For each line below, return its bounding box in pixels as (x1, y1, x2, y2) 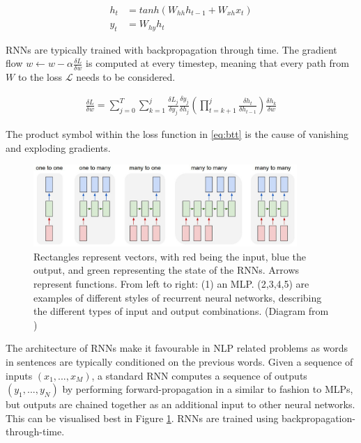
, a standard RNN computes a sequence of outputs (91, 368, 307, 382)
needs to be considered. (76, 70, 176, 84)
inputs (6, 368, 33, 382)
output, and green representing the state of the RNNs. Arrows (33, 263, 300, 277)
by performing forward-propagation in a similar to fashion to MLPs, (62, 382, 353, 396)
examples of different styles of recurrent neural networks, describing (33, 290, 322, 304)
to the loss (17, 70, 63, 84)
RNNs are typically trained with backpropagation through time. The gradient (6, 42, 337, 56)
